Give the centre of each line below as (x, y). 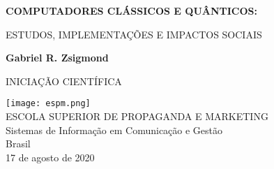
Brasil (18, 144)
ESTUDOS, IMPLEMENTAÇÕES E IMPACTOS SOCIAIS (134, 34)
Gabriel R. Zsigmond (57, 58)
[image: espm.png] (48, 104)
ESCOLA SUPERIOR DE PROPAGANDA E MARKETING (137, 116)
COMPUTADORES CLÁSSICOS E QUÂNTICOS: (132, 10)
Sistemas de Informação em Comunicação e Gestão (114, 130)
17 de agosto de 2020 (50, 157)
